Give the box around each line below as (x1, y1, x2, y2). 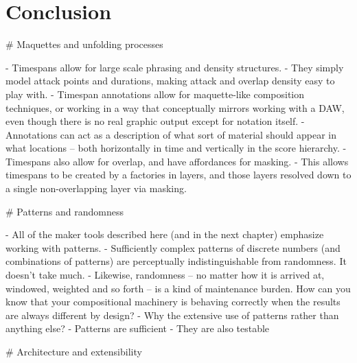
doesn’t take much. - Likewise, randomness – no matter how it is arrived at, (5, 268, 325, 282)
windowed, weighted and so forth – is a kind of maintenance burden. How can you (5, 281, 351, 295)
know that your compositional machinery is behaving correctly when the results (5, 294, 341, 309)
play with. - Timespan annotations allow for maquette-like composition (5, 86, 305, 101)
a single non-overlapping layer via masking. (5, 181, 187, 196)
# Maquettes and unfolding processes (5, 37, 163, 51)
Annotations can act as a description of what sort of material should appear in (5, 127, 337, 141)
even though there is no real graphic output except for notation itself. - (5, 114, 305, 128)
